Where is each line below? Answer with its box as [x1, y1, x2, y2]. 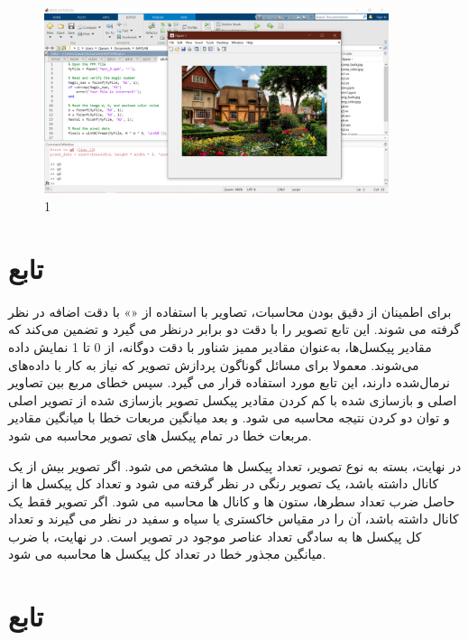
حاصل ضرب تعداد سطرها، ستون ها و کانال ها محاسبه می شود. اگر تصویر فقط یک [8, 491, 455, 510]
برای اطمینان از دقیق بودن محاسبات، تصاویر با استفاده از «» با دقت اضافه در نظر [8, 301, 452, 320]
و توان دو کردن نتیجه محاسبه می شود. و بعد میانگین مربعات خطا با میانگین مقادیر [8, 408, 450, 427]
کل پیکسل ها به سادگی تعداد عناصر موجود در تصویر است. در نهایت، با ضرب [8, 526, 422, 545]
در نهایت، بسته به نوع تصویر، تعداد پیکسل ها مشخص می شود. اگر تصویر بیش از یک [8, 456, 462, 475]
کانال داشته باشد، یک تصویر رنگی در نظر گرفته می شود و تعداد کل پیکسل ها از [8, 474, 439, 493]
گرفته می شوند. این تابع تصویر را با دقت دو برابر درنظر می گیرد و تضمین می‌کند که [8, 320, 461, 339]
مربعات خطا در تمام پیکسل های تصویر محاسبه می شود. [8, 425, 312, 444]
